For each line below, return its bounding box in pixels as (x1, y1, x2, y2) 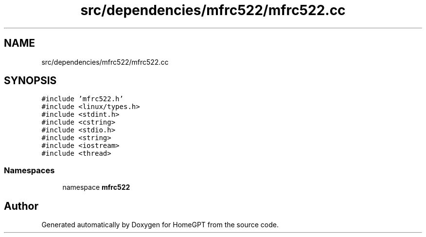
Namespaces (4, 165, 55, 175)
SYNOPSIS (4, 74, 57, 87)
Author (4, 200, 38, 212)
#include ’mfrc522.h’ (41, 95, 124, 103)
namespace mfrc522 (62, 183, 130, 192)
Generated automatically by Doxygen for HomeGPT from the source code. (41, 220, 279, 229)
